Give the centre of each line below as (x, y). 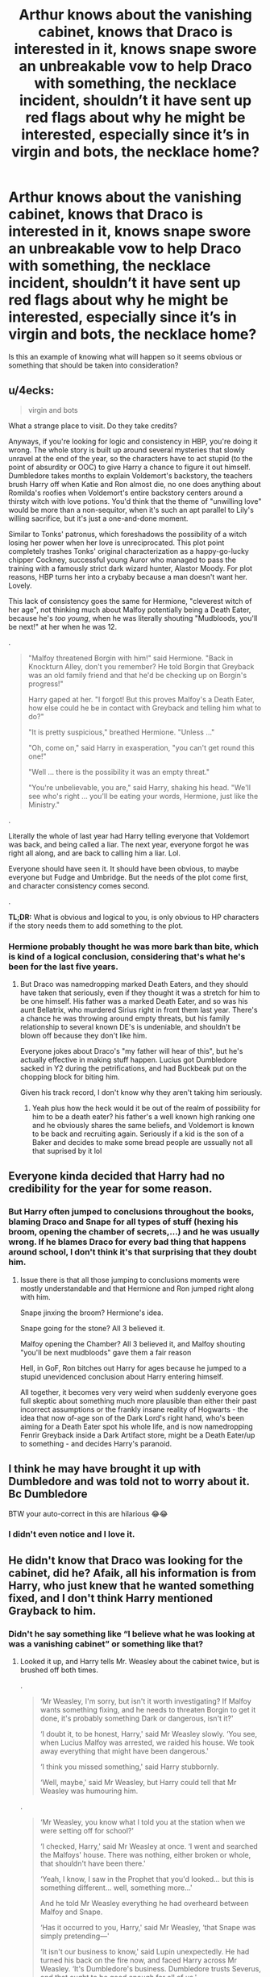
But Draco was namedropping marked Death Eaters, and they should (134, 984)
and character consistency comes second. (79, 885)
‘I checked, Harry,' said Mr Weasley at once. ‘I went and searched (149, 1846)
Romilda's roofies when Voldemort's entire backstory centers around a (126, 493)
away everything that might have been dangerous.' (125, 1751)
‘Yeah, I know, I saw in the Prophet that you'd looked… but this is (147, 1879)
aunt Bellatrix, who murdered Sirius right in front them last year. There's (139, 1010)
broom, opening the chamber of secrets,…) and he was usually (134, 1232)
